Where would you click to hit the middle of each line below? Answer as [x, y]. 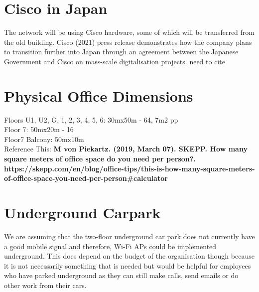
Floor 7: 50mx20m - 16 [39, 129]
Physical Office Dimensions [99, 95]
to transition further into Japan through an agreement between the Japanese [121, 52]
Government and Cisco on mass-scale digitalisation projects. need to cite [115, 61]
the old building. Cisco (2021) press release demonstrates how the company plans [128, 42]
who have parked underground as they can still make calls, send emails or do [121, 275]
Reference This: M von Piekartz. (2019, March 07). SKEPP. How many [126, 149]
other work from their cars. [45, 285]
